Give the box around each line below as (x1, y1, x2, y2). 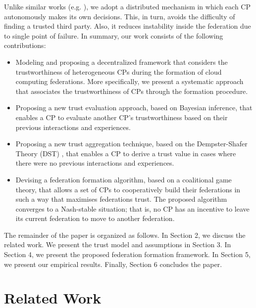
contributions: (4, 40, 46, 50)
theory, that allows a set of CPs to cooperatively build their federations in (15, 184, 241, 194)
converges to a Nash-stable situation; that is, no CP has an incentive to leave (15, 203, 250, 214)
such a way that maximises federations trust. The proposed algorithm (15, 194, 227, 204)
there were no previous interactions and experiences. (15, 158, 174, 168)
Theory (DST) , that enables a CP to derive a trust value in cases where (15, 148, 236, 158)
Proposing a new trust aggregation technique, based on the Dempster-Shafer (15, 138, 248, 149)
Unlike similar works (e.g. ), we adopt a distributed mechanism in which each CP (4, 1, 251, 11)
